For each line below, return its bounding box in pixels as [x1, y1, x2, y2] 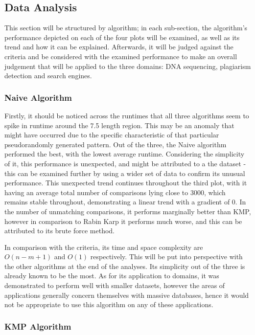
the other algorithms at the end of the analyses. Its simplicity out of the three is [4, 261, 245, 271]
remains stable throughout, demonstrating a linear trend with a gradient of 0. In [4, 197, 246, 207]
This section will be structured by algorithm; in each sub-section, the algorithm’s [4, 22, 248, 33]
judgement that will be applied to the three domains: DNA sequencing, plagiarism [4, 61, 251, 71]
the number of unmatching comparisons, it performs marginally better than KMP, [4, 206, 251, 216]
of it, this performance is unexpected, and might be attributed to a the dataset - [4, 158, 246, 168]
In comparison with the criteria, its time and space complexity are [4, 242, 203, 252]
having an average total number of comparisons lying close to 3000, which [4, 187, 226, 197]
